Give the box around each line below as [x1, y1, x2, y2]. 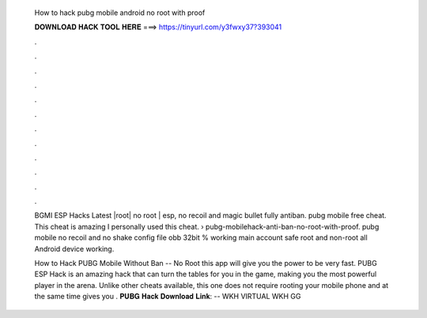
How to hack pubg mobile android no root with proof [34, 8, 206, 17]
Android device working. [34, 244, 115, 253]
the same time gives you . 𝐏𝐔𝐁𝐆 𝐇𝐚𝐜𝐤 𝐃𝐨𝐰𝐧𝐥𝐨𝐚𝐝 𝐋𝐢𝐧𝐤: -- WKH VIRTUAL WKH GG [34, 292, 301, 301]
